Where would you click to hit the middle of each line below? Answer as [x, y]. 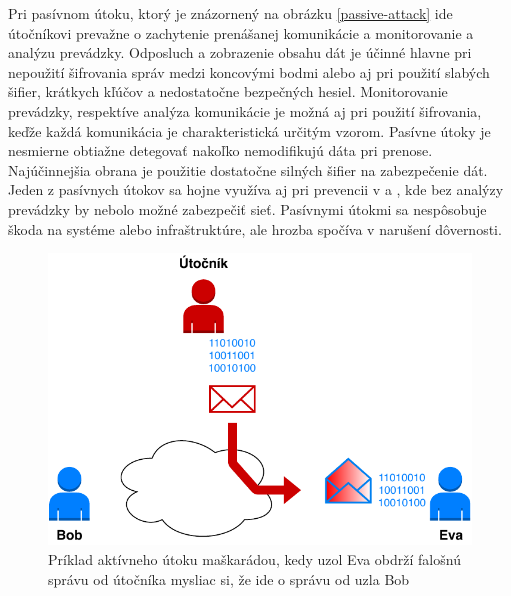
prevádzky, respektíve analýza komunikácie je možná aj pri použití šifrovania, [245, 110]
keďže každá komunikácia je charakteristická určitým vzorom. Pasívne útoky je [249, 130]
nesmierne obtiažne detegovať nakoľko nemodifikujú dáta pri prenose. [220, 150]
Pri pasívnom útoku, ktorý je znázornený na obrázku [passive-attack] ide [230, 13]
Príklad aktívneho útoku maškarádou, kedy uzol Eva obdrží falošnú [254, 558]
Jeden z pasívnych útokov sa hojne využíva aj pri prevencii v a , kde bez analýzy [256, 189]
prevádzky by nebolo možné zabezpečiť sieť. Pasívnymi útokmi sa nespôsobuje [247, 208]
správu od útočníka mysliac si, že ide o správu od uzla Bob [229, 578]
